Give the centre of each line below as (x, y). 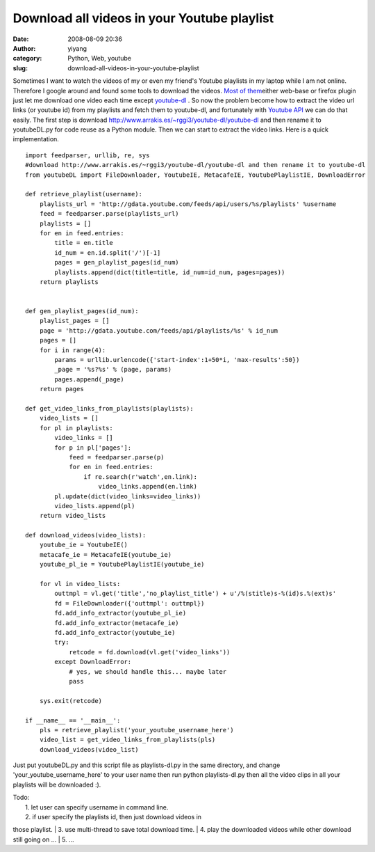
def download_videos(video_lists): (86, 535)
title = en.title (84, 243)
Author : (24, 48)
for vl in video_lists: (80, 584)
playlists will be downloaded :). (57, 784)
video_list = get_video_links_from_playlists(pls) (127, 740)
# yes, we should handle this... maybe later (148, 671)
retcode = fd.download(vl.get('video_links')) (150, 652)
